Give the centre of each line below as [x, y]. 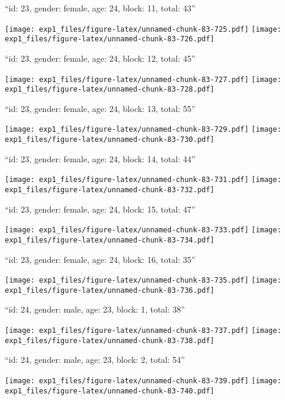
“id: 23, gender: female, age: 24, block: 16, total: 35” [100, 259]
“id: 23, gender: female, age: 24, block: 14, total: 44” [100, 158]
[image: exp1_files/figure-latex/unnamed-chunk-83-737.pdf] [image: [143, 331]
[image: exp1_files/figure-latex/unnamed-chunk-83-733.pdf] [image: [143, 230]
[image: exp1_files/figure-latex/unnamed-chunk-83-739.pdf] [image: [143, 381]
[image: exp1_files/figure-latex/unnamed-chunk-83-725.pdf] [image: [143, 29]
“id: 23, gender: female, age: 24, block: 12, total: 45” [100, 58]
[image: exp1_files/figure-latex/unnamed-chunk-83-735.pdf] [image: [143, 281]
